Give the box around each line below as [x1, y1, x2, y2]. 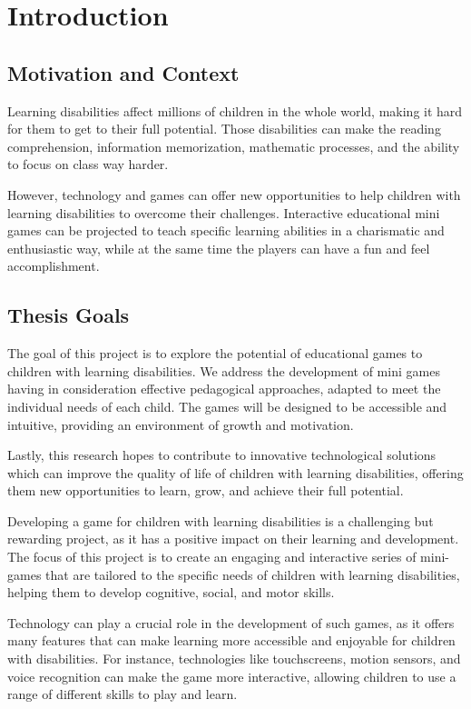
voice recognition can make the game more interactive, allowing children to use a [7, 666, 456, 685]
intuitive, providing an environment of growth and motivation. [7, 414, 354, 434]
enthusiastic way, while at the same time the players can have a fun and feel [7, 238, 430, 257]
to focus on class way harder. [7, 155, 169, 174]
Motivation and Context [7, 58, 240, 86]
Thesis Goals [7, 301, 130, 329]
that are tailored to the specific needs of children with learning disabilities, [45, 564, 460, 584]
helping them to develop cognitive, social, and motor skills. [7, 583, 335, 602]
